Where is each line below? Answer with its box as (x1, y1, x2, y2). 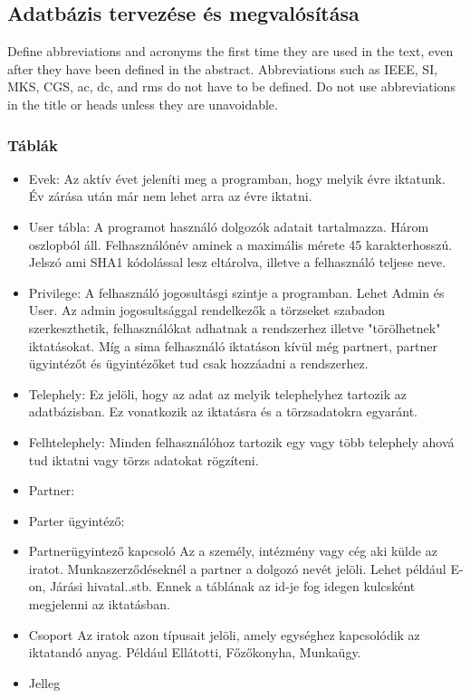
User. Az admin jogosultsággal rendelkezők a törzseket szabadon (28, 301, 386, 320)
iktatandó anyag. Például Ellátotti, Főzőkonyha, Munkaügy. (28, 643, 361, 662)
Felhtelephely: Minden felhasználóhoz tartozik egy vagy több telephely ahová (28, 432, 455, 451)
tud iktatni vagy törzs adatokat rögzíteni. (28, 450, 259, 469)
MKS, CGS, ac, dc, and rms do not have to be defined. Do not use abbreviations (7, 77, 456, 96)
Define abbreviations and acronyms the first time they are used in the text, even (7, 42, 454, 61)
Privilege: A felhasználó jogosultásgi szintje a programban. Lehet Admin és (28, 282, 445, 301)
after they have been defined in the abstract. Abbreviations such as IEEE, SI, (7, 59, 438, 78)
